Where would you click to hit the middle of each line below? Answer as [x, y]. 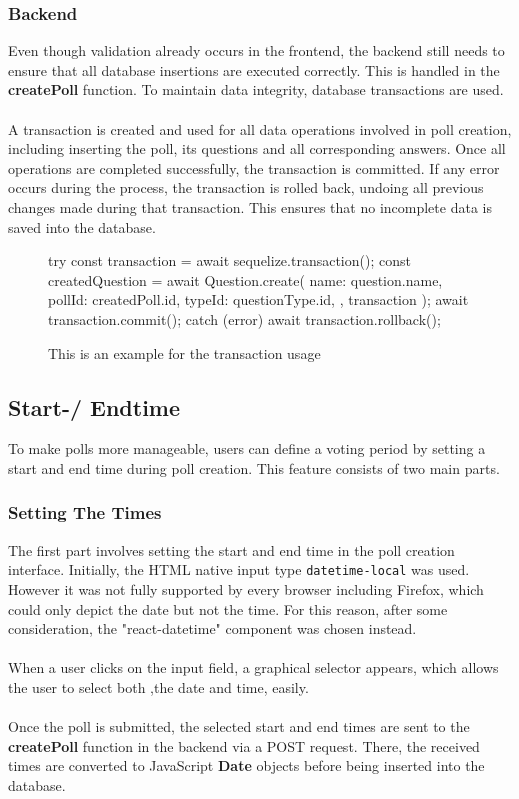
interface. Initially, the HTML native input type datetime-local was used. [239, 569]
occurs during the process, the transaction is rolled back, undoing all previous [246, 187]
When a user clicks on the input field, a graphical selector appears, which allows [253, 667]
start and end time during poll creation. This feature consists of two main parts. [254, 467]
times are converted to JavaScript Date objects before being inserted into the [246, 765]
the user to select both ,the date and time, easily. [158, 686]
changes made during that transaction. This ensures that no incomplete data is [250, 206]
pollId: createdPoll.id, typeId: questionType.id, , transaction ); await [258, 299]
